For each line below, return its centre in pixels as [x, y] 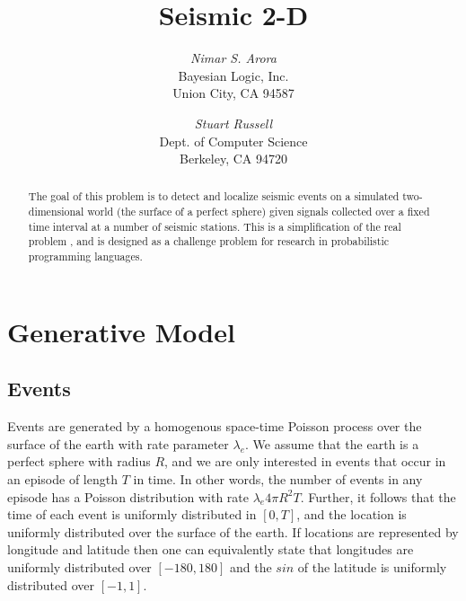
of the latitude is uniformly [372, 566]
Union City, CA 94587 [233, 93]
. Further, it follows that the [378, 496]
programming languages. [85, 256]
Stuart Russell [233, 123]
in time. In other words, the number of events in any [278, 478]
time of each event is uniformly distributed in [132, 514]
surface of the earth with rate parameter [118, 443]
